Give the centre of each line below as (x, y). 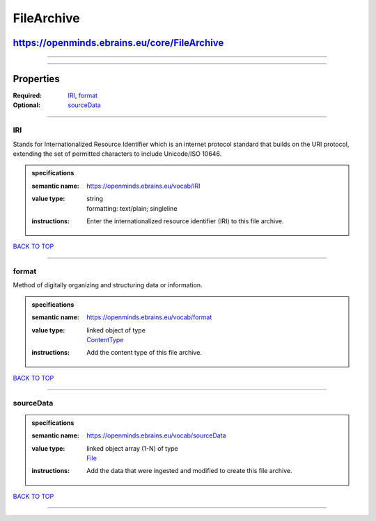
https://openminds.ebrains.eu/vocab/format (149, 317)
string (95, 199)
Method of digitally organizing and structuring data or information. (108, 285)
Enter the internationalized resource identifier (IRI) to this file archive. (185, 221)
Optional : (27, 105)
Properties (36, 79)
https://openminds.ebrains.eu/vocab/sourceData (156, 435)
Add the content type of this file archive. (144, 353)
